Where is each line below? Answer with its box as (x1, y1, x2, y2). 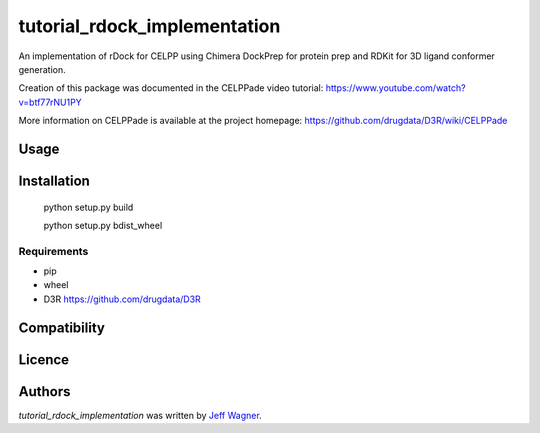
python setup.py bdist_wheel (43, 219, 163, 231)
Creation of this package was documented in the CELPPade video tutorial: (18, 82, 324, 94)
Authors (18, 383, 71, 400)
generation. (18, 63, 66, 75)
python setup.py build (43, 201, 134, 213)
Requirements (18, 244, 89, 258)
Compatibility (18, 319, 105, 336)
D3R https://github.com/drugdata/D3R (43, 293, 202, 305)
